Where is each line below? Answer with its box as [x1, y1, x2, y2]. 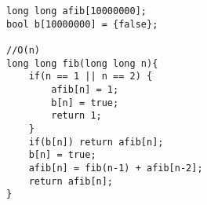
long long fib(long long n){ [6, 57, 158, 69]
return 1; [51, 110, 102, 122]
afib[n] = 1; [51, 83, 119, 95]
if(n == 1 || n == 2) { [28, 71, 153, 82]
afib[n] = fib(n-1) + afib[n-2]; [28, 162, 203, 174]
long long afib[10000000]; [6, 5, 147, 16]
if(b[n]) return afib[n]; [28, 136, 164, 148]
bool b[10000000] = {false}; [6, 18, 158, 30]
